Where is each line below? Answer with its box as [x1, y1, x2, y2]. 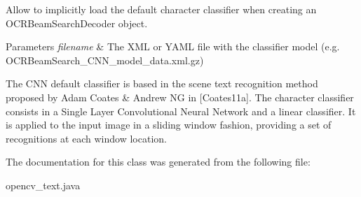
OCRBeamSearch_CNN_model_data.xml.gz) [6, 52, 204, 67]
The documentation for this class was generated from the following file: [6, 154, 311, 169]
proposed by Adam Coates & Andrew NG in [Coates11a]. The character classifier [6, 89, 354, 104]
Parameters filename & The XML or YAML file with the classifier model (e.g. [6, 39, 340, 54]
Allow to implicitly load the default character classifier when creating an [6, 2, 317, 16]
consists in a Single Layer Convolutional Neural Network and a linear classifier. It [6, 103, 356, 118]
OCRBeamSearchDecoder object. [6, 15, 148, 30]
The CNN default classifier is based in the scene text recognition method [6, 76, 318, 91]
